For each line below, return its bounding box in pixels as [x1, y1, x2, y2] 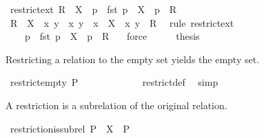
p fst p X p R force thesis [24, 29, 200, 43]
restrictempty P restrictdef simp [10, 75, 219, 89]
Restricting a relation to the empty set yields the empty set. [6, 51, 260, 66]
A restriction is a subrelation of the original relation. [6, 97, 227, 112]
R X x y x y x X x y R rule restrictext [10, 15, 234, 30]
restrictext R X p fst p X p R [10, 2, 176, 16]
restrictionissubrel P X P [10, 121, 130, 135]
